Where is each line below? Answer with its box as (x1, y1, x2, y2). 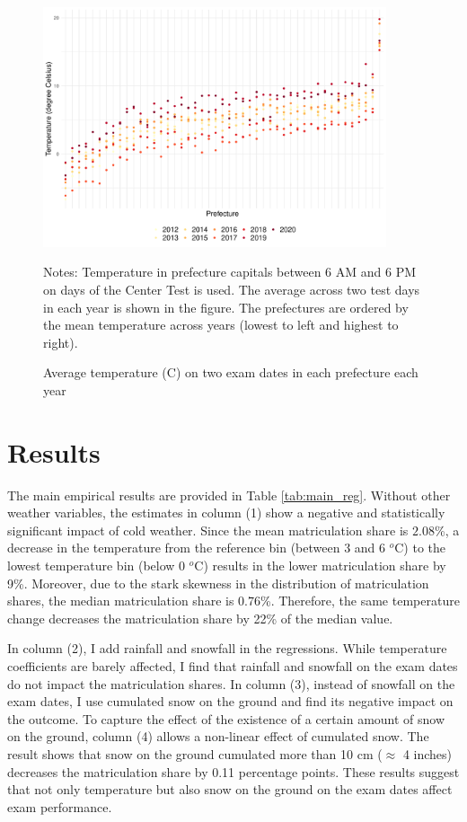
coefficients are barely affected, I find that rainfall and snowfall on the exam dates (7, 657, 458, 676)
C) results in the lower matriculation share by (194, 556, 446, 575)
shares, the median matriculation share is (7, 591, 234, 610)
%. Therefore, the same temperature (260, 591, 460, 610)
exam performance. (7, 797, 112, 816)
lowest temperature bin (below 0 (7, 556, 186, 575)
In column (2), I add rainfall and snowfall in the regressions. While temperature (7, 639, 447, 658)
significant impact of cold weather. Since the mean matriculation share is (7, 520, 409, 539)
